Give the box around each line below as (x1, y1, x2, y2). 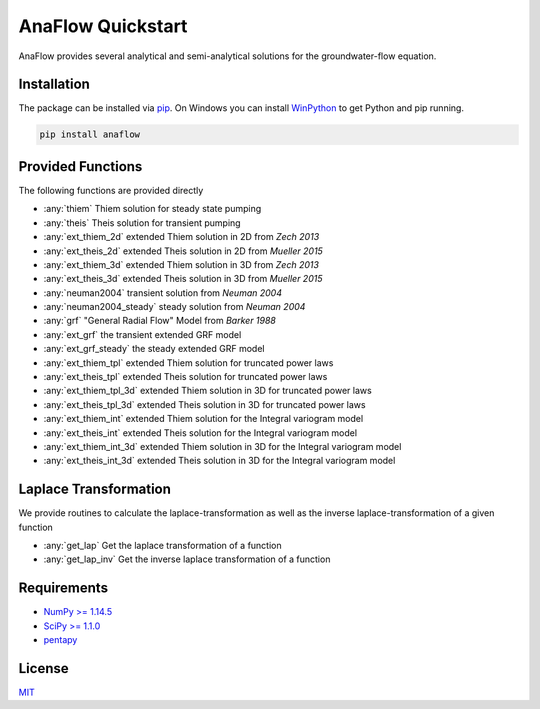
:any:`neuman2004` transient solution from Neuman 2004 (43, 286, 282, 299)
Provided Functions (18, 158, 143, 175)
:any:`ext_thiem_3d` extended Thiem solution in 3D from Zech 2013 (43, 258, 320, 270)
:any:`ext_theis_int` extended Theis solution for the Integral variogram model (43, 426, 358, 439)
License (18, 660, 69, 677)
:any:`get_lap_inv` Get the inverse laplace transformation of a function (43, 553, 331, 565)
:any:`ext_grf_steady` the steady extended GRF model (43, 343, 265, 355)
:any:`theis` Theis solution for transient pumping (43, 216, 241, 229)
